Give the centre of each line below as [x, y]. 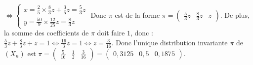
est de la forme [137, 15]
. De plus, [235, 15]
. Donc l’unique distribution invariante [169, 42]
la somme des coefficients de [46, 33]
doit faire [111, 33]
